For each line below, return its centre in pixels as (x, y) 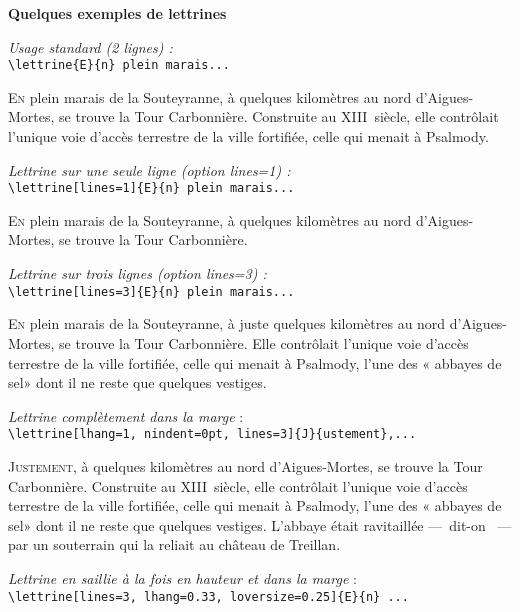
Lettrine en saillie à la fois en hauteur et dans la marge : (182, 577)
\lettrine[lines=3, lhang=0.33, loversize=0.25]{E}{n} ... (208, 596)
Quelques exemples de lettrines (117, 13)
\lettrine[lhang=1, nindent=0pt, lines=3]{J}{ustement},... (212, 434)
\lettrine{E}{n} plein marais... (119, 65)
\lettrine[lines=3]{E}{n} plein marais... (151, 291)
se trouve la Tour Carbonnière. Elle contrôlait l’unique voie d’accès (264, 342)
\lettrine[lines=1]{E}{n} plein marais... (151, 188)
